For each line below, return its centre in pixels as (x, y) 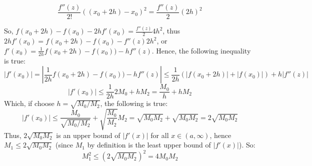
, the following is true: (134, 103)
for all (160, 135)
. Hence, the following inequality (201, 50)
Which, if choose (29, 103)
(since (64, 145)
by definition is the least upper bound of (149, 145)
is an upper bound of (88, 135)
